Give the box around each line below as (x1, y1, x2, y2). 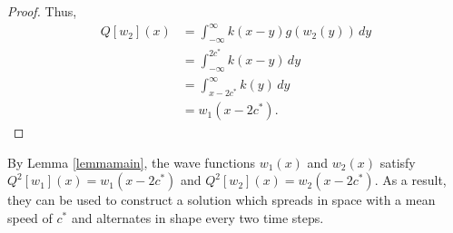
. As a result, (374, 170, 447, 189)
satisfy (379, 152, 416, 171)
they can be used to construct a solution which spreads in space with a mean (7, 190, 436, 209)
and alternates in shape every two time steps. (71, 208, 324, 227)
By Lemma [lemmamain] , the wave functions (7, 152, 256, 171)
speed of (7, 208, 53, 227)
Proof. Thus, (7, 2, 77, 20)
